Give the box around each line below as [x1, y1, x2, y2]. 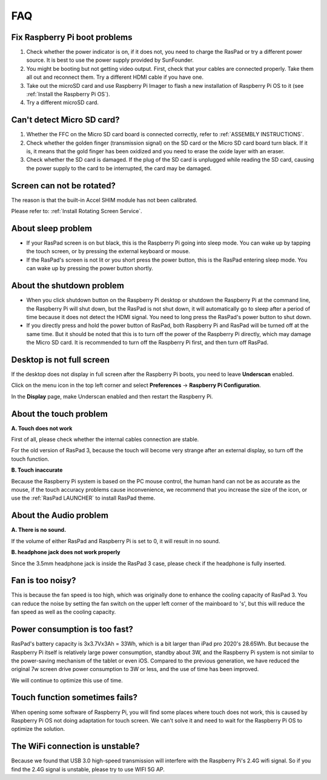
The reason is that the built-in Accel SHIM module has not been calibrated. [11, 196, 198, 203]
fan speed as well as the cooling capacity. [11, 609, 116, 616]
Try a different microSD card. [26, 99, 99, 106]
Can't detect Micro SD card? [11, 115, 121, 125]
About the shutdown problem [11, 280, 124, 291]
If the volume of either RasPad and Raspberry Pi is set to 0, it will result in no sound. [11, 537, 220, 544]
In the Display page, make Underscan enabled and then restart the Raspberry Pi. [11, 392, 213, 400]
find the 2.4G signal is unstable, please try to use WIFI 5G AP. [11, 765, 165, 773]
